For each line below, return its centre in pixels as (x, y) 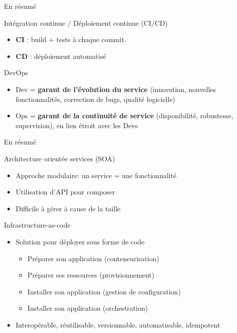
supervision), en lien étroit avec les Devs (77, 125)
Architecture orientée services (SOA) (60, 158)
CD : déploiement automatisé (61, 56)
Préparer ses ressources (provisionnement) (91, 275)
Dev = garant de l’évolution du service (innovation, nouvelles (116, 89)
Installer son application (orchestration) (88, 308)
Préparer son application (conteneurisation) (93, 258)
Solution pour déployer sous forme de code (80, 241)
